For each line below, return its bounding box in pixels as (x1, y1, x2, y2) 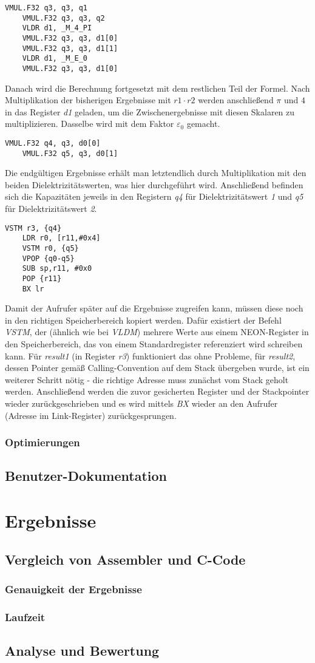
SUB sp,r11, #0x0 (22, 264, 92, 273)
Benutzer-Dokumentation (5, 466, 167, 485)
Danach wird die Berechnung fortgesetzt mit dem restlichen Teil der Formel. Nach (5, 81, 310, 94)
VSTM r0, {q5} (22, 243, 79, 253)
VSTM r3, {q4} (5, 223, 62, 233)
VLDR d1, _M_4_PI (22, 24, 92, 33)
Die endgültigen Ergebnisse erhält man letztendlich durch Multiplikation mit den (5, 166, 307, 179)
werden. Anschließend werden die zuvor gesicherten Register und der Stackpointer (5, 385, 310, 398)
